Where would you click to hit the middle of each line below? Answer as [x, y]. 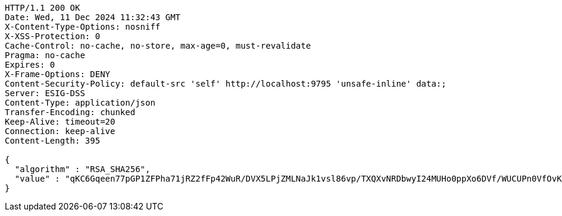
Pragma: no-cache [45, 55]
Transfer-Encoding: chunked [70, 112]
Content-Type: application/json [80, 103]
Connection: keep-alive [60, 131]
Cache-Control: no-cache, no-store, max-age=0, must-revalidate [158, 46]
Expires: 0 [30, 65]
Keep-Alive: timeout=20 [60, 122]
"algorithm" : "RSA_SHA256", [82, 169]
